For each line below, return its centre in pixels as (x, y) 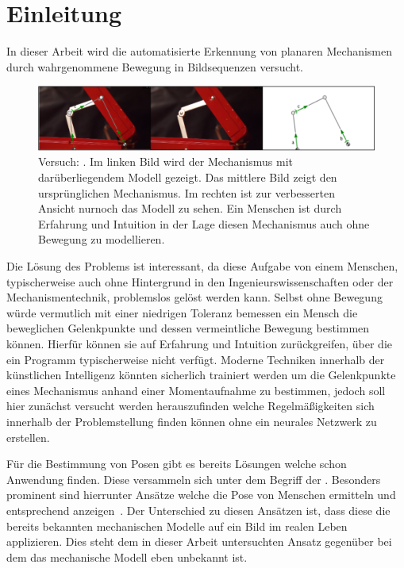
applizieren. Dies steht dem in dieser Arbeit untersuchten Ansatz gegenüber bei (199, 541)
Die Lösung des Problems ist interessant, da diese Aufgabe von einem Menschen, (202, 266)
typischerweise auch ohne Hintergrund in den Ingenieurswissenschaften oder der (200, 281)
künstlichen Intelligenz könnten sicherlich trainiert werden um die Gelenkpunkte (201, 375)
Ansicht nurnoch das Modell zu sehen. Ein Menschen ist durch (190, 208)
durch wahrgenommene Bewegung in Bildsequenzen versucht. (155, 66)
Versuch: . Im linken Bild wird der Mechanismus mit (165, 161)
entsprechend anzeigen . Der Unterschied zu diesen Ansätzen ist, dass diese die (198, 510)
